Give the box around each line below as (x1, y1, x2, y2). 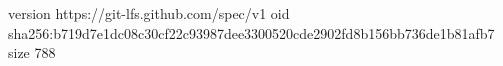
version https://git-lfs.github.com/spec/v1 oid (8, 3, 290, 23)
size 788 (8, 42, 56, 63)
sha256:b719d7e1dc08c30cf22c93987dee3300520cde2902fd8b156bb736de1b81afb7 (8, 22, 495, 43)
